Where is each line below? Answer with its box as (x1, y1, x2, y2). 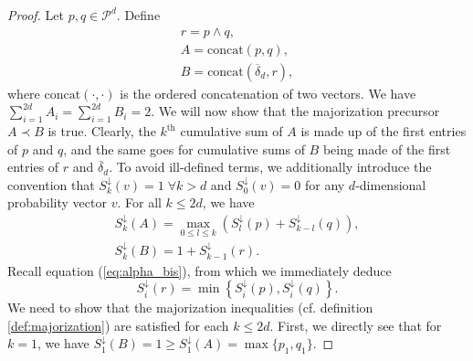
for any (304, 175, 345, 194)
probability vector (7, 193, 107, 212)
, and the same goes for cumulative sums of (63, 139, 305, 158)
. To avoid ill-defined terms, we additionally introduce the (109, 157, 432, 176)
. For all (117, 193, 162, 212)
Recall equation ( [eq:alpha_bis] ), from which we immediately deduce (7, 260, 392, 280)
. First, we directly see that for (269, 315, 442, 334)
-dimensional (355, 175, 426, 194)
